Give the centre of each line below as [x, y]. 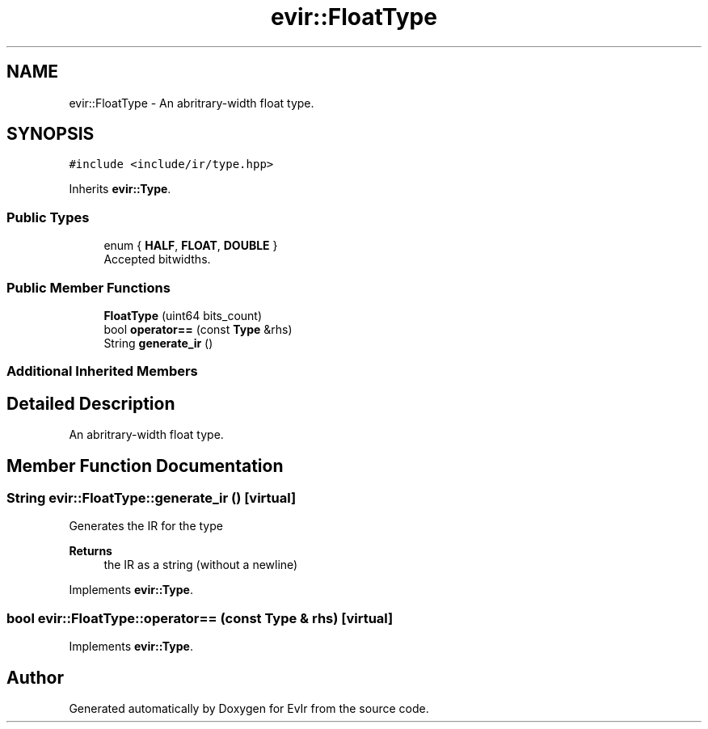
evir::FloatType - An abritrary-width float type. [192, 103]
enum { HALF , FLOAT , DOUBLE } [191, 246]
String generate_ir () [158, 343]
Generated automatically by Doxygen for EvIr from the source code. [249, 708]
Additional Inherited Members [102, 371]
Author [35, 677]
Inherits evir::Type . [120, 189]
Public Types [48, 217]
